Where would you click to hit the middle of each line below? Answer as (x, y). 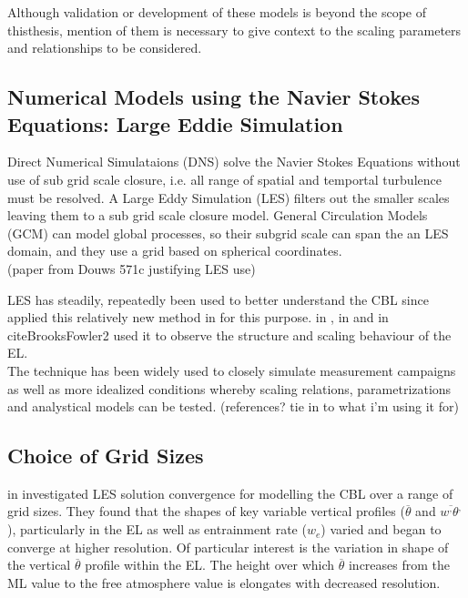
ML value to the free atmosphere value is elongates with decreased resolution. (224, 582)
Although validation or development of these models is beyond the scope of (217, 12)
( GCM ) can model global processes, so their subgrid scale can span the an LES (228, 233)
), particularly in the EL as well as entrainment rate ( (157, 529)
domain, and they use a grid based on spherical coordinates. (175, 251)
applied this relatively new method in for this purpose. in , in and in (198, 317)
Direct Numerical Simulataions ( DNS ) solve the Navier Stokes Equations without (234, 162)
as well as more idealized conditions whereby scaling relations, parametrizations (229, 388)
